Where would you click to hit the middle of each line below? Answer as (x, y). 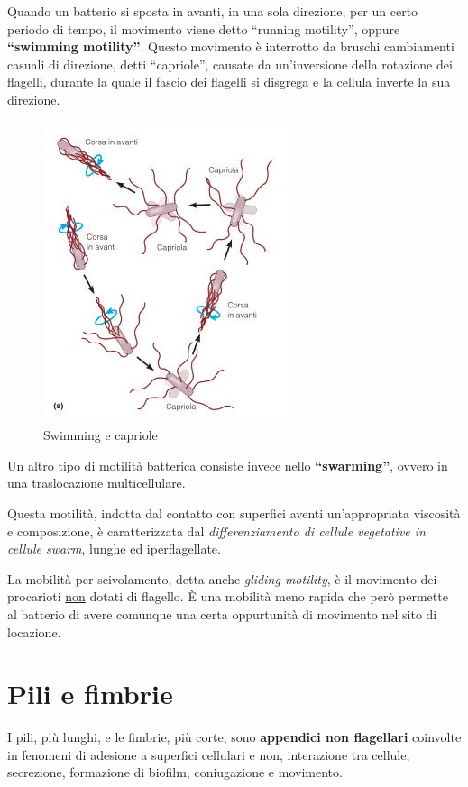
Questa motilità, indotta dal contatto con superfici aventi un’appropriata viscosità (234, 512)
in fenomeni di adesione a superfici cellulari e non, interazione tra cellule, (209, 754)
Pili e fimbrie (90, 694)
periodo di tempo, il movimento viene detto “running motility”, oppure (204, 28)
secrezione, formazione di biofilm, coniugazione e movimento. (175, 772)
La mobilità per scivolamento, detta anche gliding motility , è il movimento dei (222, 578)
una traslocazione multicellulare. (96, 483)
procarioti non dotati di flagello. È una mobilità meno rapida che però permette (228, 596)
